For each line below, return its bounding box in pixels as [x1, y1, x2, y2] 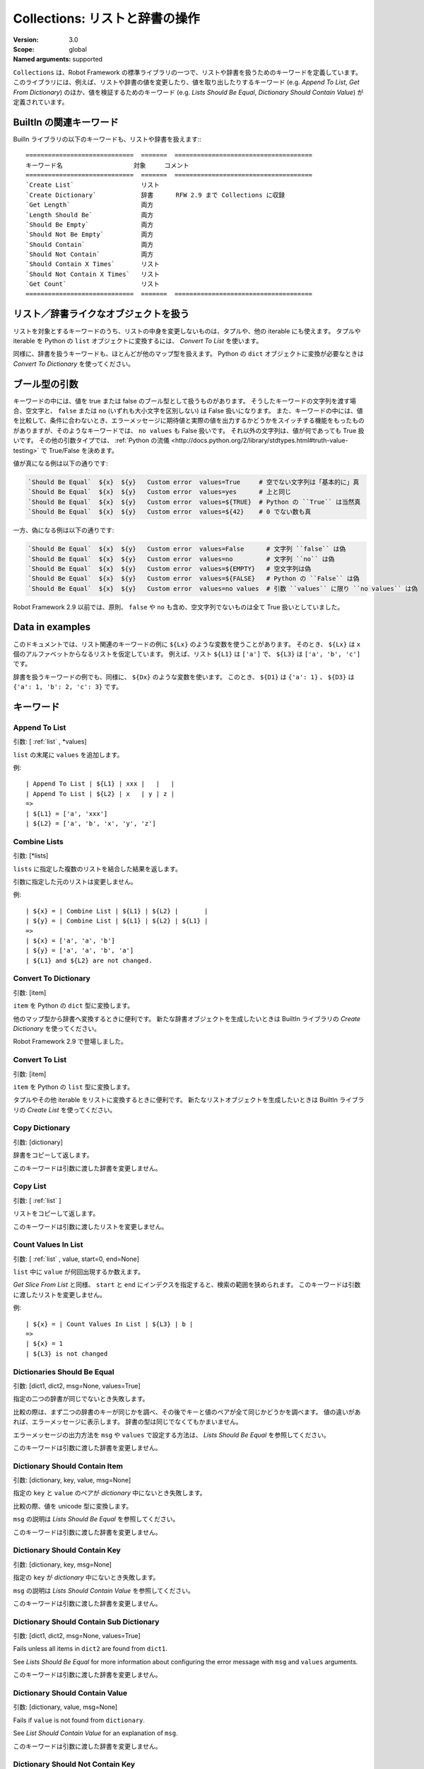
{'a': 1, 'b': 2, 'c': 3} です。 [13, 683, 123, 691]
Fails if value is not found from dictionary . [13, 1716, 145, 1724]
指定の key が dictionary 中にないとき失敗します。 [13, 1573, 160, 1581]
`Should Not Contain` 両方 [25, 250, 154, 258]
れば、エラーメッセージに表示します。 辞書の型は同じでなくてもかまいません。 [13, 1417, 243, 1426]
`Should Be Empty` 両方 [25, 220, 154, 229]
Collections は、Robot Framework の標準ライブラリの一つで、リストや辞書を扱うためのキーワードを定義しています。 [13, 68, 362, 76]
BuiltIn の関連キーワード [13, 116, 119, 128]
